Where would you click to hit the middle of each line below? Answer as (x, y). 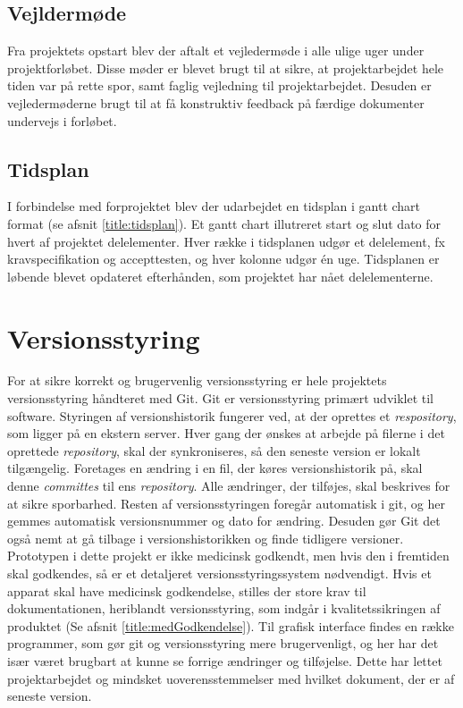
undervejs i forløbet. (62, 120)
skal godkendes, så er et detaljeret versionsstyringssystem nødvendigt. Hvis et (219, 573)
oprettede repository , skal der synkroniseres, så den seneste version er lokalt (214, 450)
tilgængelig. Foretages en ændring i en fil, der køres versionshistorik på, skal (215, 468)
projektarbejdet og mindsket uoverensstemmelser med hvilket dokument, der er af (231, 678)
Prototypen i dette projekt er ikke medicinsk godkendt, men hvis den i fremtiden (228, 556)
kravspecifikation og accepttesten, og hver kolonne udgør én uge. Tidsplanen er (223, 259)
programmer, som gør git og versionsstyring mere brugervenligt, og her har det (223, 643)
